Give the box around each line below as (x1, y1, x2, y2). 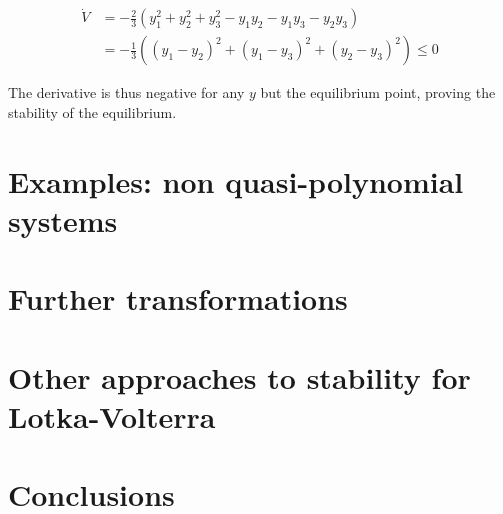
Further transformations (8, 278, 348, 319)
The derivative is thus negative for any (8, 82, 245, 103)
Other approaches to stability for (8, 356, 471, 397)
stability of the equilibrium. (8, 101, 177, 122)
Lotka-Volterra (8, 395, 216, 436)
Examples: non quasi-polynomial (8, 160, 464, 201)
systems (8, 199, 118, 240)
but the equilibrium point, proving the (260, 82, 496, 103)
